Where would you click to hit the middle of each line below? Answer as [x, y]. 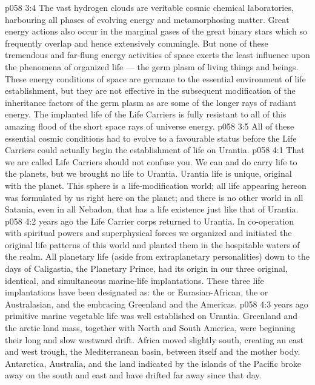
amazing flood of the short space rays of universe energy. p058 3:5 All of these [150, 126]
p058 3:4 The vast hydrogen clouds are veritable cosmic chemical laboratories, [149, 7]
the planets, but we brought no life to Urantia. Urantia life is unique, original [148, 173]
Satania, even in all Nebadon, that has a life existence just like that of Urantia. [152, 209]
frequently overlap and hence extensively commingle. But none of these [137, 43]
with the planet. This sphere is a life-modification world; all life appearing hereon [156, 185]
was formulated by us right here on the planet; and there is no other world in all [154, 197]
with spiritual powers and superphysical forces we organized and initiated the [148, 233]
